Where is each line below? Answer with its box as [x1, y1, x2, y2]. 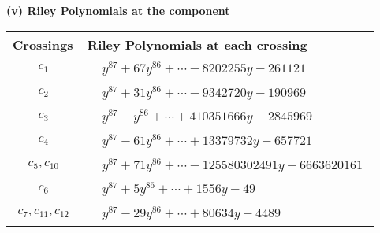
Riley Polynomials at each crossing [87, 35, 307, 54]
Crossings [13, 35, 73, 54]
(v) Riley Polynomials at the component [6, 2, 230, 18]
